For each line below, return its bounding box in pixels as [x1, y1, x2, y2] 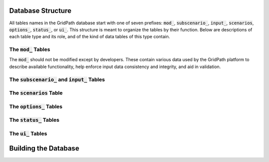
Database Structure [9, 6, 72, 15]
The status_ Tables [9, 117, 60, 124]
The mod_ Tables [9, 46, 50, 53]
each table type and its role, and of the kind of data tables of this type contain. [9, 34, 170, 40]
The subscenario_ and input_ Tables [9, 76, 105, 83]
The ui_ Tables [9, 130, 47, 137]
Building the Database [9, 144, 80, 153]
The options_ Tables [9, 103, 63, 110]
